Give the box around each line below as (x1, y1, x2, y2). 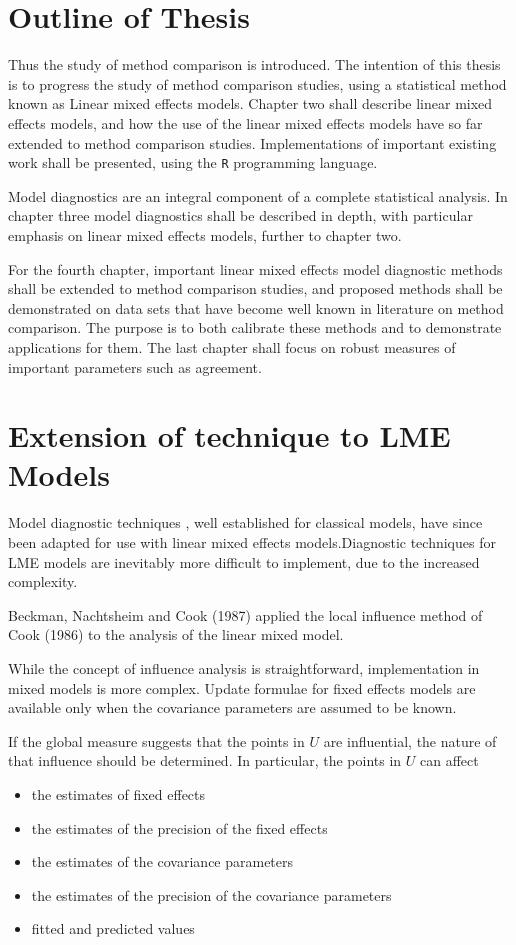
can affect (420, 750, 479, 771)
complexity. (8, 571, 78, 592)
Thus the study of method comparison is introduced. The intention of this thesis (8, 54, 501, 75)
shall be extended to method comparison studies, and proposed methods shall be (8, 278, 503, 299)
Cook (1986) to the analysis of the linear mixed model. (8, 624, 344, 645)
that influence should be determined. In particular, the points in (8, 750, 402, 771)
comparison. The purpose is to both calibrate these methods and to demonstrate (8, 317, 502, 338)
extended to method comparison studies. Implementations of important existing (8, 132, 497, 153)
